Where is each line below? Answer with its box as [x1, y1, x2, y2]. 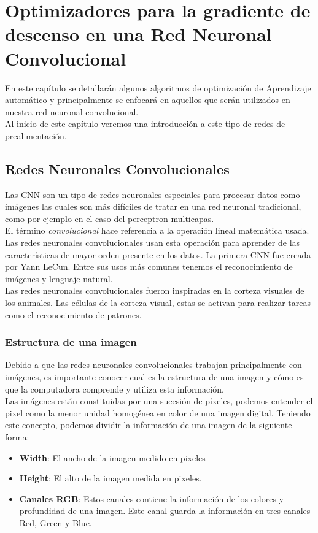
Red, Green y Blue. [19, 516, 92, 529]
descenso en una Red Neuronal [5, 21, 272, 47]
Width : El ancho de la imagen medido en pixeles [19, 451, 206, 464]
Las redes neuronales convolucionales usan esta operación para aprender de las [5, 236, 300, 249]
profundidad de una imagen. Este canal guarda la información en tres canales [19, 504, 311, 517]
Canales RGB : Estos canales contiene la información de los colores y [19, 492, 284, 505]
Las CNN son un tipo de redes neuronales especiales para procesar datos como [5, 188, 300, 201]
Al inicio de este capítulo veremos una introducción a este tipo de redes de [5, 117, 285, 130]
